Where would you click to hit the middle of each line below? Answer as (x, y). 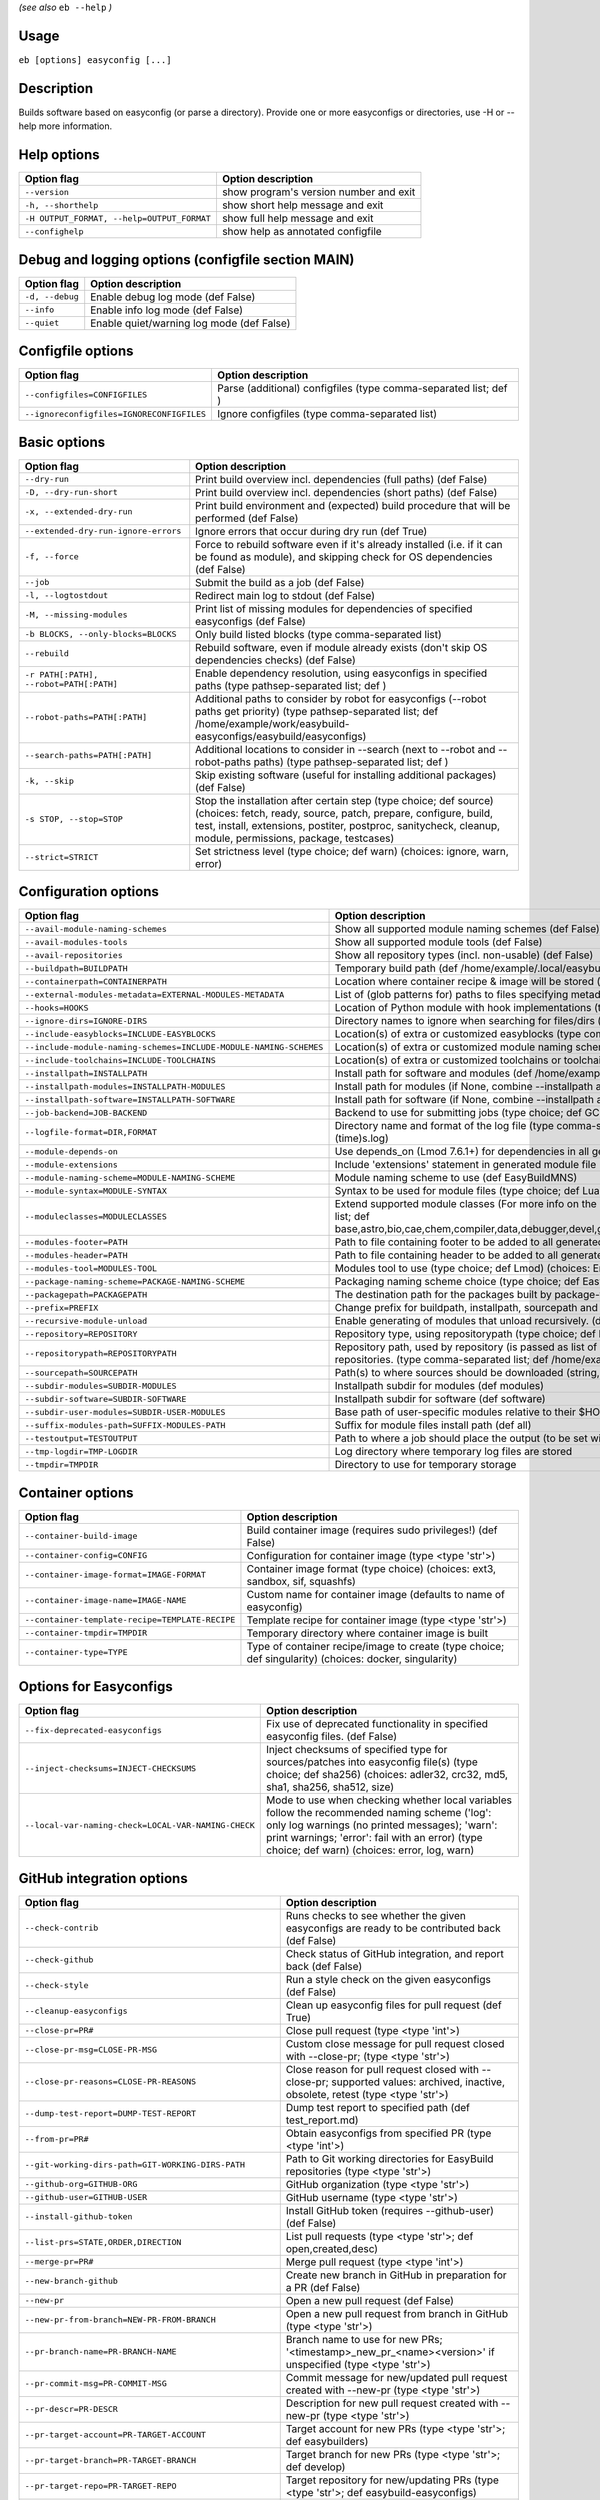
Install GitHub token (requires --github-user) (390, 2210)
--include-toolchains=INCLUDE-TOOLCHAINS (120, 1060)
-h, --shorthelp (61, 205)
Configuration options (89, 891)
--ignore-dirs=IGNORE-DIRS (86, 1020)
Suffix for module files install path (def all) (433, 1425)
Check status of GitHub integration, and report (394, 1953)
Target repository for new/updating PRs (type (392, 2480)
